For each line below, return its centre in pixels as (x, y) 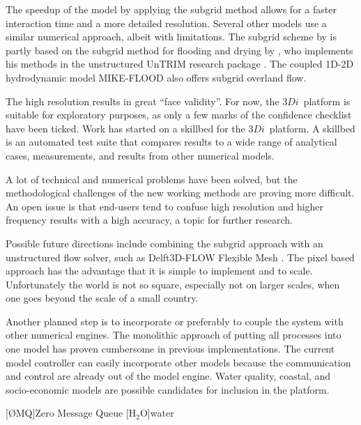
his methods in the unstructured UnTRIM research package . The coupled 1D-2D (180, 64)
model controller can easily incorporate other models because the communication (178, 362)
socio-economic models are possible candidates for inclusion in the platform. (168, 389)
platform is (327, 101)
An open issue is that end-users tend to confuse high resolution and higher (165, 206)
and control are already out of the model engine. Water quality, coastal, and (168, 376)
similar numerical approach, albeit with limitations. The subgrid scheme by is (171, 37)
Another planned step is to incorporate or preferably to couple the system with (175, 321)
